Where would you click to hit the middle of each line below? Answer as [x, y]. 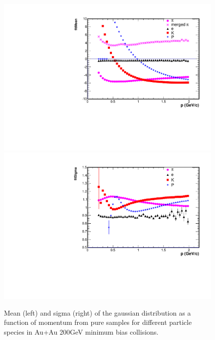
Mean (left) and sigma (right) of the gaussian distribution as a [97, 312]
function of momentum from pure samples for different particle [98, 322]
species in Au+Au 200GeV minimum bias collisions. [81, 331]
